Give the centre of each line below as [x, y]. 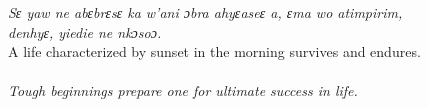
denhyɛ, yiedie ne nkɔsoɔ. [85, 31]
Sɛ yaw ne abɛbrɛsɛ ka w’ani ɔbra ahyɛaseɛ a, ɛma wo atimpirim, [205, 12]
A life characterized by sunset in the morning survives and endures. [214, 51]
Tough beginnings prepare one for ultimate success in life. [183, 90]
